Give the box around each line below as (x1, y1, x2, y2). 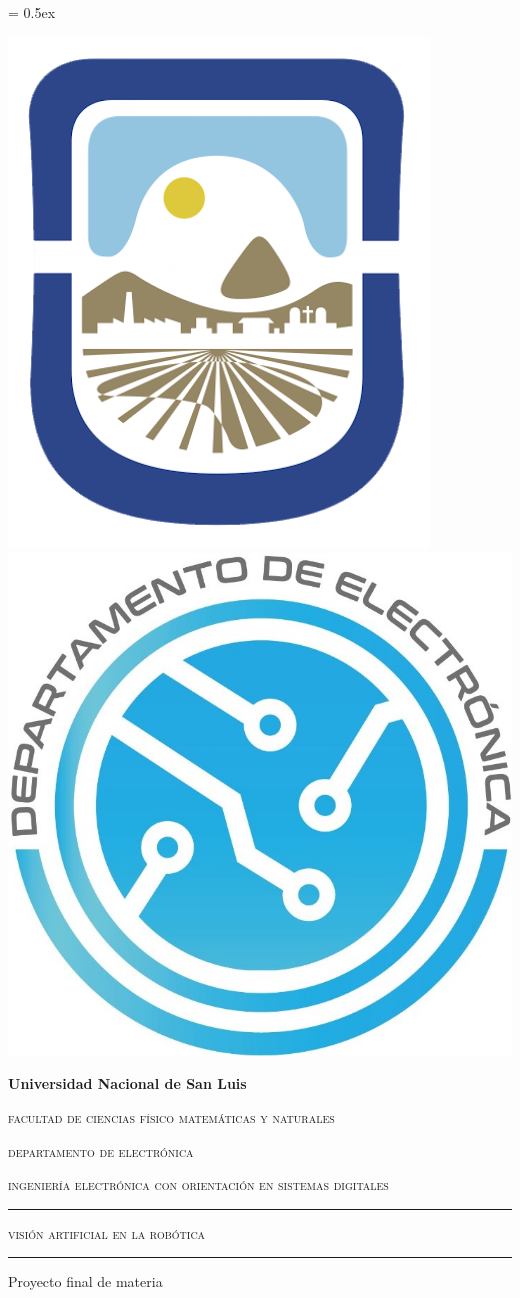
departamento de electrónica (8, 1140, 194, 1161)
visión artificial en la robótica (8, 1222, 206, 1243)
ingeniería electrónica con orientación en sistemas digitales (8, 1174, 389, 1195)
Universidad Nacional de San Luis (8, 1073, 247, 1094)
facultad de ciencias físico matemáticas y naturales (8, 1106, 335, 1127)
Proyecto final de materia (8, 1271, 163, 1292)
